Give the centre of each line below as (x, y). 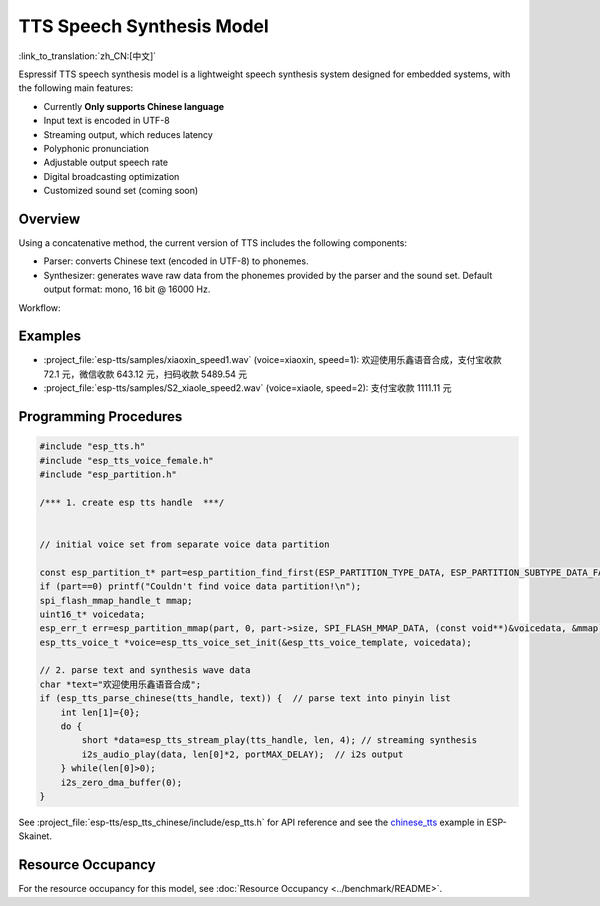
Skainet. (35, 836)
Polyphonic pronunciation (96, 148)
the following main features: (76, 88)
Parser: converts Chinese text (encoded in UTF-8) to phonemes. (176, 261)
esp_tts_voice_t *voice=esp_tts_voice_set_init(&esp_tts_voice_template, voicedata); (255, 642)
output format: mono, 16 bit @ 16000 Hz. (127, 289)
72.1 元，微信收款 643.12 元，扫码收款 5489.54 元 (145, 374)
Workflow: (39, 307)
